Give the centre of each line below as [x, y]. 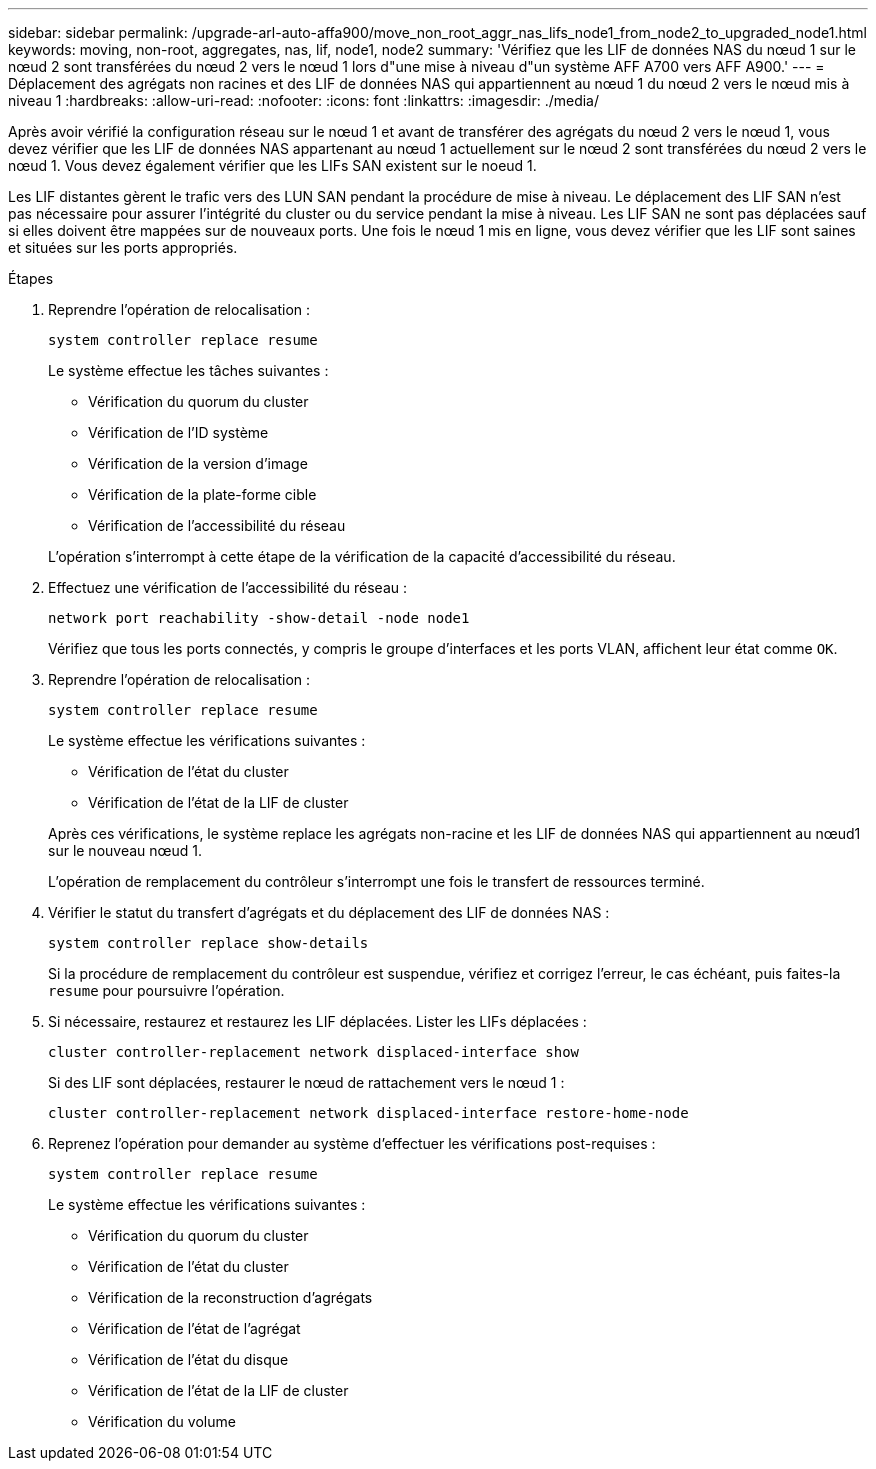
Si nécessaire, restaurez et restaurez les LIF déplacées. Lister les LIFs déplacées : [317, 1021]
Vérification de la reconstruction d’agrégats [230, 1297]
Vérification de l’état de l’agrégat [194, 1328]
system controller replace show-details [208, 943]
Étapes [31, 278]
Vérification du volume [162, 1421]
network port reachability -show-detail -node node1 [259, 618]
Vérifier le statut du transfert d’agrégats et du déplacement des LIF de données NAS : [329, 912]
